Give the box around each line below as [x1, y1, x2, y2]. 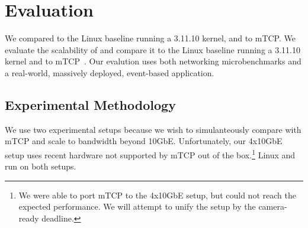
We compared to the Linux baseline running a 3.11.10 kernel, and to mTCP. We [5, 32, 296, 44]
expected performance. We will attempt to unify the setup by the [18, 200, 256, 213]
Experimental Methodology [5, 95, 176, 113]
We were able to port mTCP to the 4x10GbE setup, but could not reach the [18, 188, 296, 201]
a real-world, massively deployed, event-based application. [5, 66, 214, 79]
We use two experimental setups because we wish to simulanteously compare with [5, 123, 301, 135]
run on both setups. [5, 160, 76, 172]
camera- [258, 200, 287, 213]
